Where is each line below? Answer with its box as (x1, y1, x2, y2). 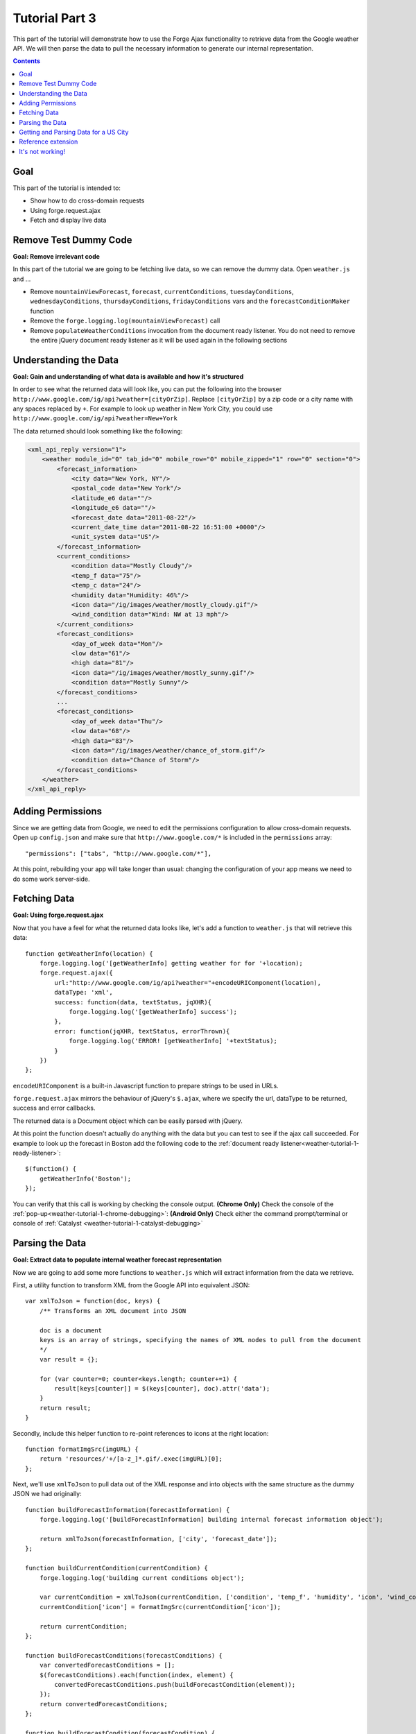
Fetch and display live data (30, 216, 107, 224)
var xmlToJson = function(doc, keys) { (25, 1297, 161, 1305)
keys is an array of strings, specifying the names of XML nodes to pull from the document (39, 1336, 362, 1344)
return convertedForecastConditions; (39, 1700, 168, 1708)
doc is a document (39, 1326, 103, 1334)
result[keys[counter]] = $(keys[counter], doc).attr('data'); (54, 1384, 270, 1392)
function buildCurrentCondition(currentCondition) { (25, 1564, 208, 1572)
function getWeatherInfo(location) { (25, 950, 154, 957)
